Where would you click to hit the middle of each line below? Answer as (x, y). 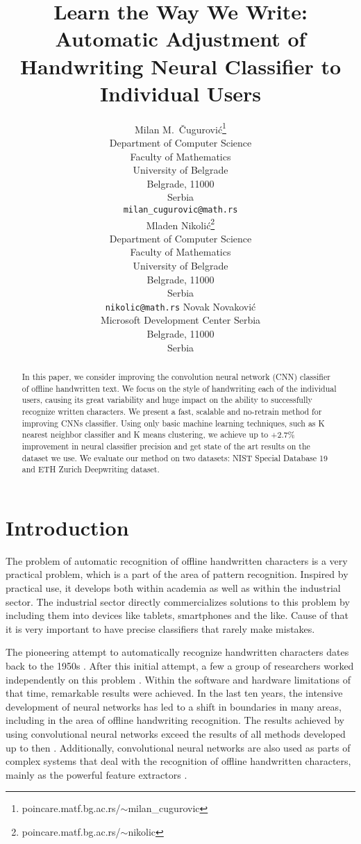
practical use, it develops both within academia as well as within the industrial (173, 588)
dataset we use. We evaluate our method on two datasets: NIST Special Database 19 (175, 457)
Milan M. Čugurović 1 (180, 128)
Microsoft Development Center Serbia (180, 320)
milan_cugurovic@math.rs (180, 209)
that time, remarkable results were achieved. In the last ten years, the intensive (174, 693)
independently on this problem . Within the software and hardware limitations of (178, 679)
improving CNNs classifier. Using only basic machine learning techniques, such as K (173, 423)
